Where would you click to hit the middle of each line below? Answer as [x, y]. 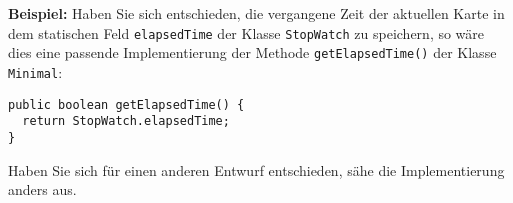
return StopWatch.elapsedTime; [126, 121]
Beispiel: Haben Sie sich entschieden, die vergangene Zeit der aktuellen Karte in [256, 13]
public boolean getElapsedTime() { [126, 104]
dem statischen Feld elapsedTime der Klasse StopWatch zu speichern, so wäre [246, 32]
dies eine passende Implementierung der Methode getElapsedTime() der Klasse [252, 52]
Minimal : [35, 71]
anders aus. [42, 189]
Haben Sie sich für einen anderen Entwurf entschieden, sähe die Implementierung [256, 169]
